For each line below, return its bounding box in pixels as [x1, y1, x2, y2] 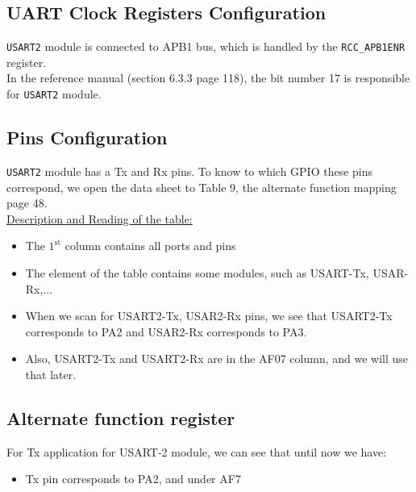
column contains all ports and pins [64, 237, 236, 254]
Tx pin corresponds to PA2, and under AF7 [25, 470, 241, 487]
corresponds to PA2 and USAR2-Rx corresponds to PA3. [25, 323, 307, 340]
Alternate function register [6, 405, 235, 430]
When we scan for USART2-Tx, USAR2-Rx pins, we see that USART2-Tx [25, 307, 393, 324]
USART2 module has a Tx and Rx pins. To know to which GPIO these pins [6, 162, 373, 179]
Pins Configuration [6, 125, 168, 150]
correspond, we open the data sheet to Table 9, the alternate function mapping [6, 178, 397, 195]
